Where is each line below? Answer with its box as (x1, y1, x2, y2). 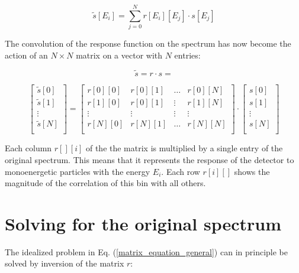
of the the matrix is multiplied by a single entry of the (85, 142, 283, 154)
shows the (234, 165, 270, 177)
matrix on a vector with (76, 48, 163, 61)
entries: (174, 48, 201, 61)
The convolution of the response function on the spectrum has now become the (5, 37, 291, 50)
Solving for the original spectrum (5, 211, 281, 235)
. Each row (161, 165, 200, 177)
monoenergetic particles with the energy (5, 165, 150, 177)
